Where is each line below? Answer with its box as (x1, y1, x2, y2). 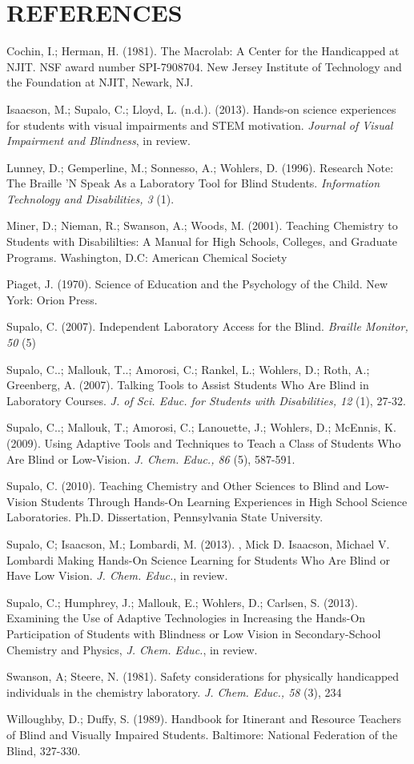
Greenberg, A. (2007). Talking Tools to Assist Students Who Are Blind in (6, 376, 369, 393)
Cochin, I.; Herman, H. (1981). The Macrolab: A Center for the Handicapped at (6, 42, 400, 59)
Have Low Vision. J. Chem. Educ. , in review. (6, 567, 228, 584)
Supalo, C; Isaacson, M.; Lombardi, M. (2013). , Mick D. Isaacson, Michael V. (6, 535, 390, 552)
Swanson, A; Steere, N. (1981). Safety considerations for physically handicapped (6, 668, 400, 685)
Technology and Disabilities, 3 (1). (6, 190, 175, 207)
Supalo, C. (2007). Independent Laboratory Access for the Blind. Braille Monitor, (6, 318, 408, 335)
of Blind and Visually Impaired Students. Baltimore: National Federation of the (6, 726, 398, 742)
